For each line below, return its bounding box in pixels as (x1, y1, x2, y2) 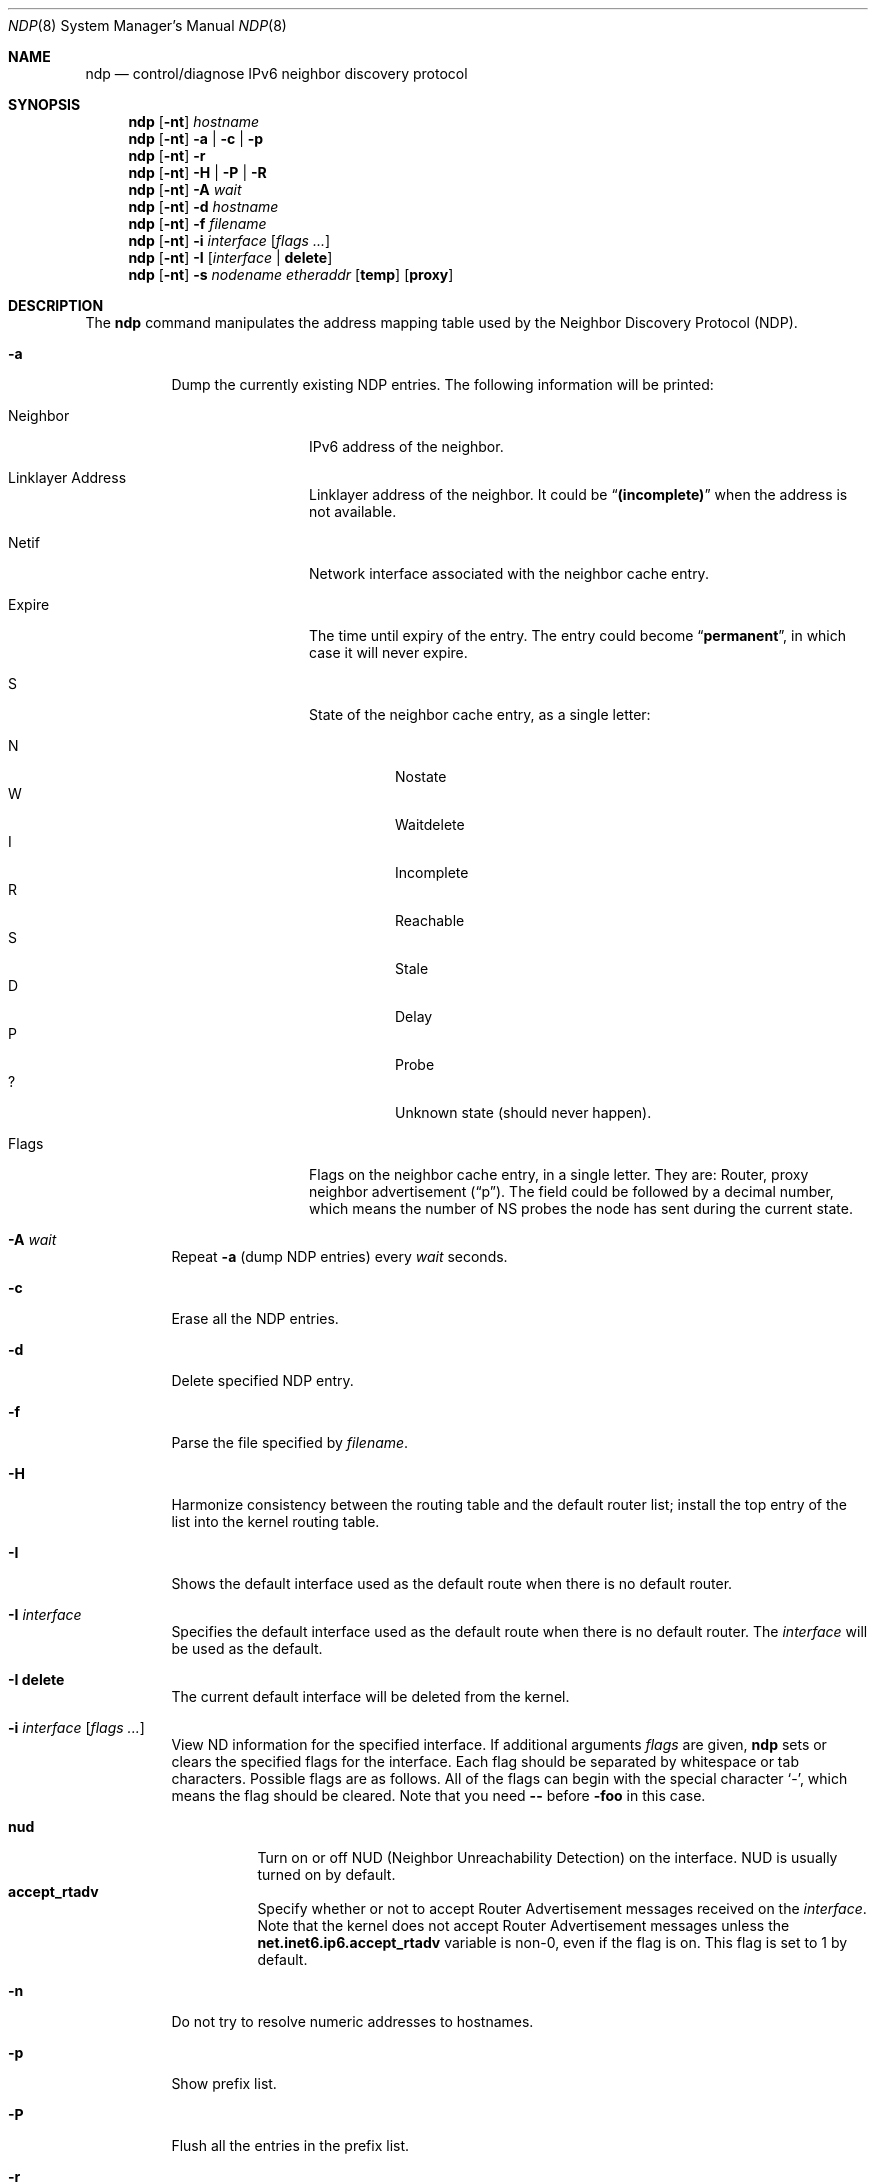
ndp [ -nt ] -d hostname (128, 198, 279, 215)
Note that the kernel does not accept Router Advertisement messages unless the (257, 1917, 790, 1934)
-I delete (8, 1671, 65, 1688)
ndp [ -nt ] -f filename (128, 215, 267, 232)
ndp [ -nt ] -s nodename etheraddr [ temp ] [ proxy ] (128, 266, 454, 283)
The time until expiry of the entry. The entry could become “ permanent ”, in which (309, 627, 847, 644)
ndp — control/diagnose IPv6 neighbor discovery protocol (85, 65, 468, 82)
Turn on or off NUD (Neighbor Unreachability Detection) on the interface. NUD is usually (257, 1849, 838, 1866)
